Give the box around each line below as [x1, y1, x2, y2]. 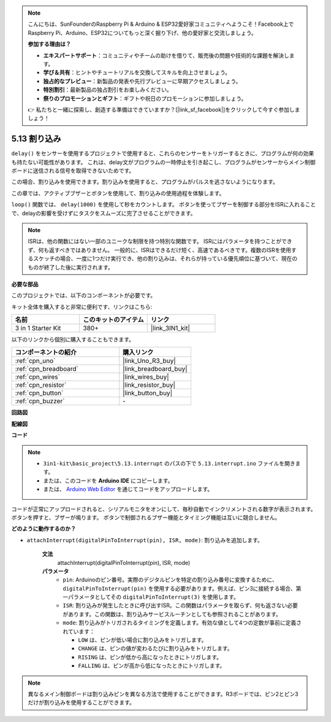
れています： [63, 627, 95, 635]
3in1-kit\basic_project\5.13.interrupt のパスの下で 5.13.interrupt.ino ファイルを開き [43, 460, 295, 467]
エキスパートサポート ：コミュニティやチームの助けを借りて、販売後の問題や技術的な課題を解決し [43, 52, 289, 59]
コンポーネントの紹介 [15, 348, 77, 357]
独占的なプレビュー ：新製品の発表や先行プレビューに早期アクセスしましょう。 [43, 77, 242, 85]
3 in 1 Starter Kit [15, 324, 61, 333]
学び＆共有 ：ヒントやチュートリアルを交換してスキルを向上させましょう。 [43, 69, 231, 76]
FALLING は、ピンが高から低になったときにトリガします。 [78, 662, 226, 669]
